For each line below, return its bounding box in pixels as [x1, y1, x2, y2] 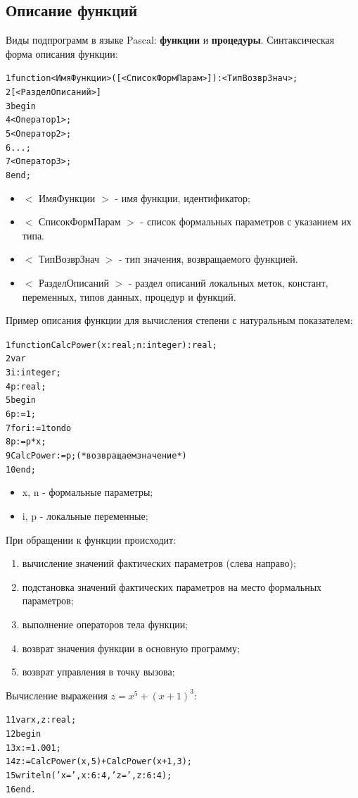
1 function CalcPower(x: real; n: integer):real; [6, 339, 217, 350]
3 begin [6, 101, 36, 111]
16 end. [6, 784, 36, 794]
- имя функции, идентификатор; [115, 190, 250, 205]
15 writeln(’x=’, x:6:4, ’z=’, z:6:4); [6, 770, 172, 780]
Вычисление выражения [6, 687, 108, 702]
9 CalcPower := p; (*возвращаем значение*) [6, 451, 187, 461]
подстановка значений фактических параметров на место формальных [22, 579, 322, 594]
